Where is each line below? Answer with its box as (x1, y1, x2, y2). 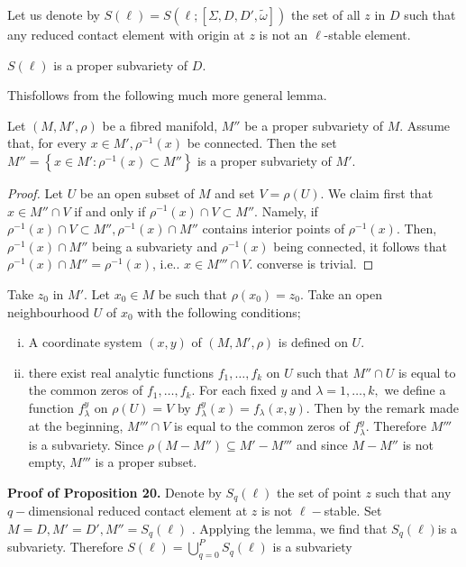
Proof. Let (7, 183, 63, 202)
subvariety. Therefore (7, 537, 123, 556)
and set (215, 183, 255, 202)
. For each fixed (191, 380, 277, 399)
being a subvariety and (92, 236, 217, 255)
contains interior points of (202, 219, 345, 238)
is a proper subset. (95, 453, 197, 471)
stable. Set (324, 501, 382, 520)
